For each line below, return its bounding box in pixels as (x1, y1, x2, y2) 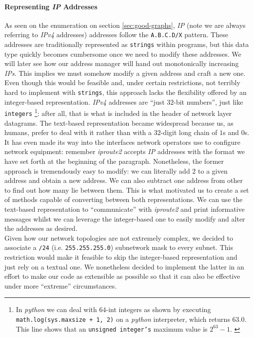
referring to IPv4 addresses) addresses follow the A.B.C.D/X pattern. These (4, 29, 228, 40)
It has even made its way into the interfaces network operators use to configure (4, 136, 240, 147)
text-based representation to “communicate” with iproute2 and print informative (4, 203, 245, 214)
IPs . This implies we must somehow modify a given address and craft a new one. (4, 67, 246, 78)
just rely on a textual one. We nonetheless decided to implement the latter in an (4, 261, 244, 271)
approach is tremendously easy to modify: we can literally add (4, 165, 190, 176)
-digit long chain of (160, 127, 217, 137)
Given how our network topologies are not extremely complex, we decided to (4, 232, 233, 243)
